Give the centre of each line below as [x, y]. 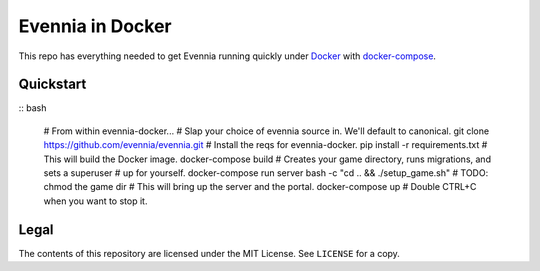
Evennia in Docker [95, 26]
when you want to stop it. [95, 201]
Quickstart [52, 84]
